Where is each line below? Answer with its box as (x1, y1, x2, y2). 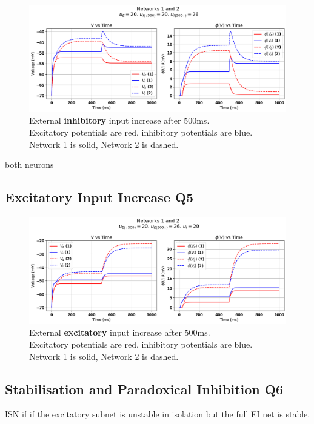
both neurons (5, 158, 54, 171)
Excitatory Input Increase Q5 (5, 188, 194, 207)
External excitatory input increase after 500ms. (29, 326, 210, 339)
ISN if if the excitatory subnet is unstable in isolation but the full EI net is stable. (5, 408, 310, 420)
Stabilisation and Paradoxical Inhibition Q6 (5, 379, 283, 398)
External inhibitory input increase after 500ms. (29, 114, 210, 127)
